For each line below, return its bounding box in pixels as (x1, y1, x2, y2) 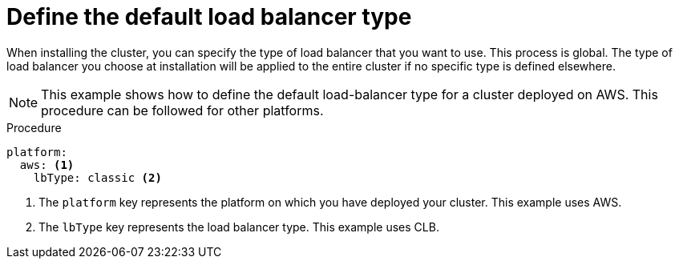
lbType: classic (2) (33, 171, 162, 184)
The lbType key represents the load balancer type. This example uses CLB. (38, 219, 439, 234)
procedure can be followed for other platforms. (41, 102, 324, 118)
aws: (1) (19, 158, 75, 171)
